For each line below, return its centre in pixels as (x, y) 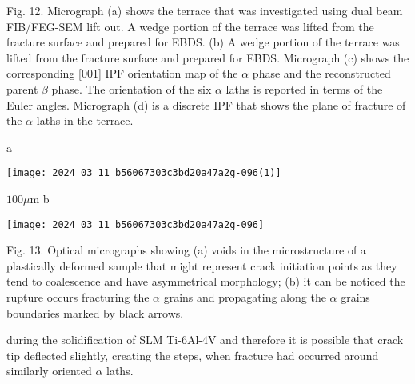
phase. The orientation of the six (132, 88)
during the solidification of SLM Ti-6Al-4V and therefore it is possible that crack (205, 340)
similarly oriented (49, 371)
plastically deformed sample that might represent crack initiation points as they (202, 265)
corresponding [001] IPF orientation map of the (122, 73)
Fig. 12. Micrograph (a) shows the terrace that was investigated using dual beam (205, 10)
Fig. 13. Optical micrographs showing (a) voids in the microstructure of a (186, 250)
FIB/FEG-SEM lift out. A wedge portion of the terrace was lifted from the (190, 26)
